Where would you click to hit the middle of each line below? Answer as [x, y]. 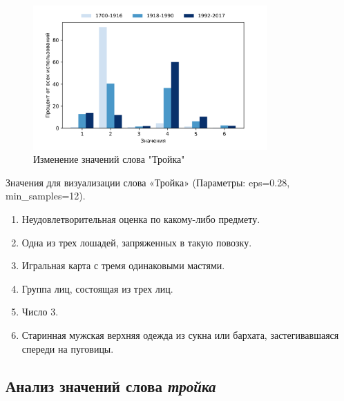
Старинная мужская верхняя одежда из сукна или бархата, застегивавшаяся [180, 335]
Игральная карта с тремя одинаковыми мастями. [123, 265]
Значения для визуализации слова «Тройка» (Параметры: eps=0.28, [148, 182]
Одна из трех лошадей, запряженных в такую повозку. [137, 242]
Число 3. [40, 312]
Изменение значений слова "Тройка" [109, 159]
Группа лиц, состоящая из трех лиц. [97, 288]
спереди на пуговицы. [68, 348]
